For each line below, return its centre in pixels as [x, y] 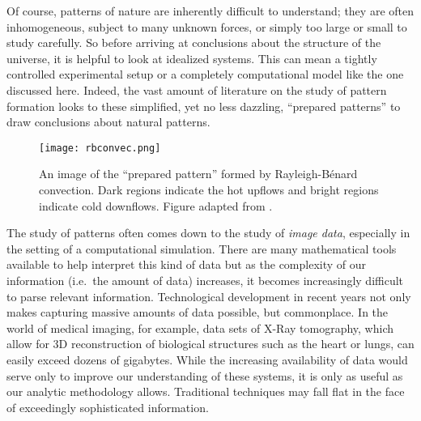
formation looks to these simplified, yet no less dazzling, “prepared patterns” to [204, 106]
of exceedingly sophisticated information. [108, 407]
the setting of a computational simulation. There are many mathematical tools [202, 248]
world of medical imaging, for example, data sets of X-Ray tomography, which [200, 327]
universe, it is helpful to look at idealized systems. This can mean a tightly [192, 58]
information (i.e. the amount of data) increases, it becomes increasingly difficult [205, 280]
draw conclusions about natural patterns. [108, 122]
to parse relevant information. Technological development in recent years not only [209, 296]
